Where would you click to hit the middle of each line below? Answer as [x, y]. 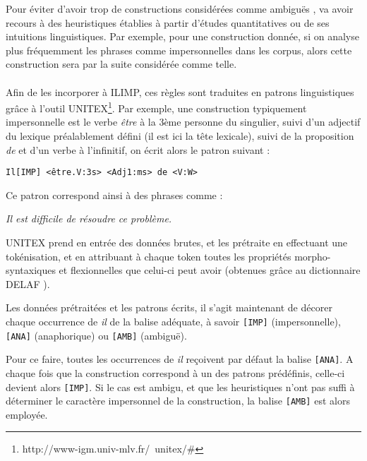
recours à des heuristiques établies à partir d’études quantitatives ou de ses [168, 22]
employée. [27, 414]
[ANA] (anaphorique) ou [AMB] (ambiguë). [96, 335]
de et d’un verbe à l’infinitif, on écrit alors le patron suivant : [138, 149]
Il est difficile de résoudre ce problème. [89, 218]
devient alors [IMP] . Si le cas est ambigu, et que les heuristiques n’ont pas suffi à [180, 387]
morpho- [313, 256]
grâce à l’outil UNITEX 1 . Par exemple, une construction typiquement [156, 107]
